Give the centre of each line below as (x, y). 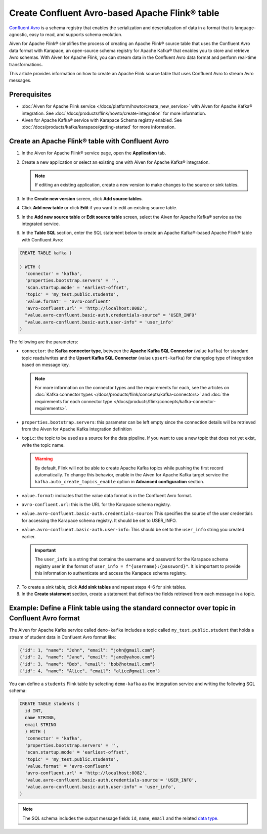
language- (245, 28)
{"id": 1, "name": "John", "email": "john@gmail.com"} (87, 650)
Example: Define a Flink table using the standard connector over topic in (122, 608)
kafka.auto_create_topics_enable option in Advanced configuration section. (120, 482)
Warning (44, 459)
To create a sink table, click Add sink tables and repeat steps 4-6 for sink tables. (104, 587)
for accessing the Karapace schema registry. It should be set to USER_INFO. (99, 520)
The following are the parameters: (44, 342)
